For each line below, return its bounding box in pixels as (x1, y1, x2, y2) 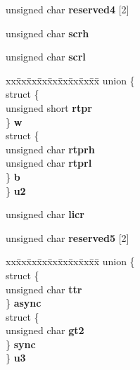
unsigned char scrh (6, 25, 89, 40)
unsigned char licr (6, 207, 84, 222)
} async (6, 295, 42, 310)
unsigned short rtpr (6, 100, 92, 115)
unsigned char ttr (6, 281, 82, 296)
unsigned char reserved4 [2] (6, 2, 129, 16)
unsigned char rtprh (6, 141, 95, 156)
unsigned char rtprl (6, 155, 92, 170)
